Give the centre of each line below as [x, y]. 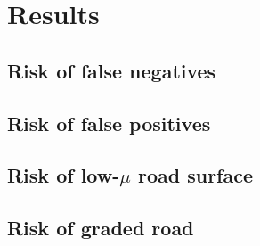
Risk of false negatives [112, 70]
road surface [195, 175]
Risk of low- [64, 175]
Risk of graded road [101, 228]
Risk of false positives [109, 123]
